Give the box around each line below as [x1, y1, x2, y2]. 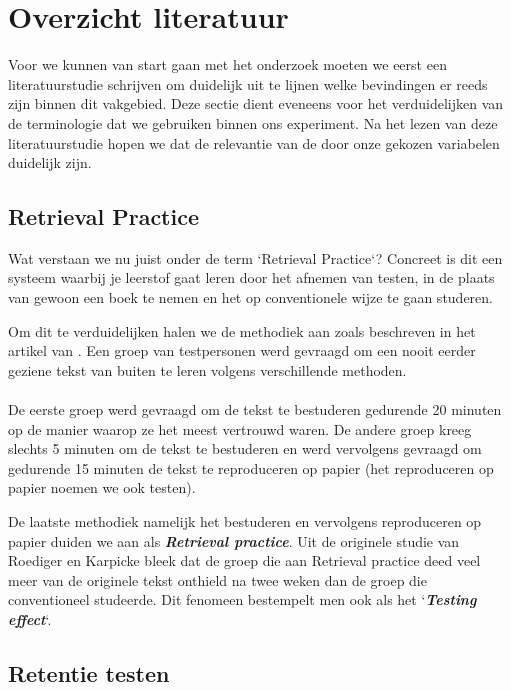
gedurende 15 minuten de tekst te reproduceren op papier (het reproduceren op [8, 457, 494, 478]
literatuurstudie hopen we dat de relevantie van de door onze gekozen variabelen [8, 132, 500, 153]
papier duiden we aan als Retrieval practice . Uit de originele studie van [8, 530, 460, 551]
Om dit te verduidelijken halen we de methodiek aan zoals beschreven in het [8, 320, 476, 341]
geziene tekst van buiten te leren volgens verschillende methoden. [8, 359, 407, 380]
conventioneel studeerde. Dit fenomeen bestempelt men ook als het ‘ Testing [8, 589, 477, 610]
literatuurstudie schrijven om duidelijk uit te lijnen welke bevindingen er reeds [8, 73, 488, 94]
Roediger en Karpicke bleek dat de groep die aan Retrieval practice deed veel [8, 550, 481, 571]
